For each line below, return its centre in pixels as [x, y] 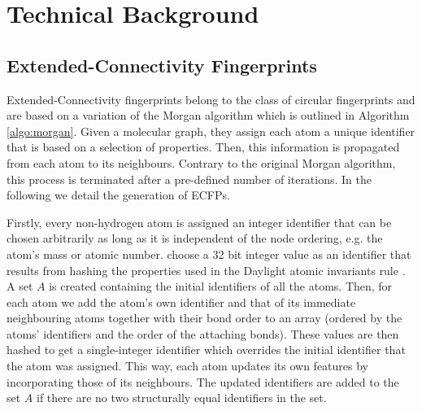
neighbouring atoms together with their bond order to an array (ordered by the [204, 318]
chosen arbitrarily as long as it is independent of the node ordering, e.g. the [195, 238]
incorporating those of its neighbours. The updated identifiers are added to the [203, 381]
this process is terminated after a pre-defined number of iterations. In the [189, 179]
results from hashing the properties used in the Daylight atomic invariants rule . [206, 270]
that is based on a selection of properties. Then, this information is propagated [203, 147]
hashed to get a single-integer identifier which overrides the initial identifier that [206, 350]
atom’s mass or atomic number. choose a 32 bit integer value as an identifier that [209, 254]
